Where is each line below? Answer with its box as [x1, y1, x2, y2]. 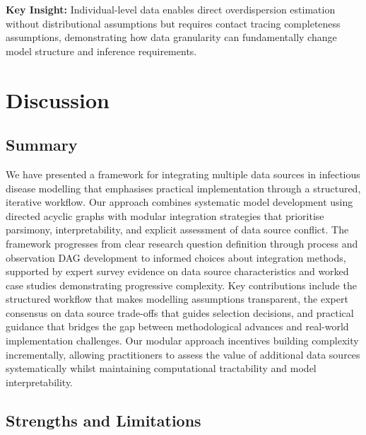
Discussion [6, 85, 110, 114]
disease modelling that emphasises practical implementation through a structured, [6, 180, 361, 195]
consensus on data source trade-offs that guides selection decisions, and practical [6, 305, 354, 320]
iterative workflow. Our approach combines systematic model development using [6, 195, 353, 209]
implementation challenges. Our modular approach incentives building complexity [6, 333, 359, 348]
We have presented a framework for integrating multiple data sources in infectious [6, 166, 360, 181]
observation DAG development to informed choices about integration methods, [6, 250, 346, 265]
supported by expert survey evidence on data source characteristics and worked [6, 264, 349, 279]
